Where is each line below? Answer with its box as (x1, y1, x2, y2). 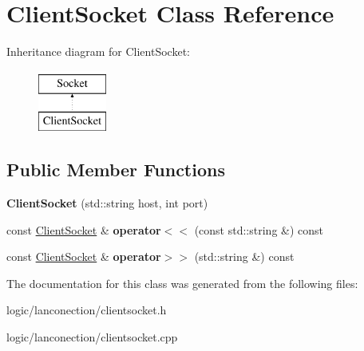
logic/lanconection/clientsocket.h (6, 302, 167, 318)
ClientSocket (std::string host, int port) (6, 195, 208, 211)
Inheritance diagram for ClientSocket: (6, 43, 190, 60)
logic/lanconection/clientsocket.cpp (6, 329, 178, 345)
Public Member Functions (6, 157, 225, 182)
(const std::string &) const (194, 221, 324, 238)
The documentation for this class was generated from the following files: (6, 274, 358, 291)
